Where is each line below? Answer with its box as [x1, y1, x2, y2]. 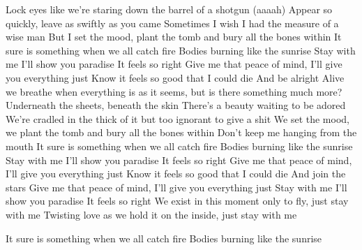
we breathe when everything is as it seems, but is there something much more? [6, 84, 342, 98]
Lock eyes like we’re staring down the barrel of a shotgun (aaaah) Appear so [6, 2, 333, 16]
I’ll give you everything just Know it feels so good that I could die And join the [6, 166, 346, 181]
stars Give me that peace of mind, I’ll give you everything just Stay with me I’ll [6, 179, 347, 194]
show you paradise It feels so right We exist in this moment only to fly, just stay [6, 193, 349, 208]
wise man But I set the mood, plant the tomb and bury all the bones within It [6, 29, 342, 44]
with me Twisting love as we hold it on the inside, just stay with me [6, 207, 297, 221]
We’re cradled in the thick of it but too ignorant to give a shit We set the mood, [6, 111, 349, 126]
